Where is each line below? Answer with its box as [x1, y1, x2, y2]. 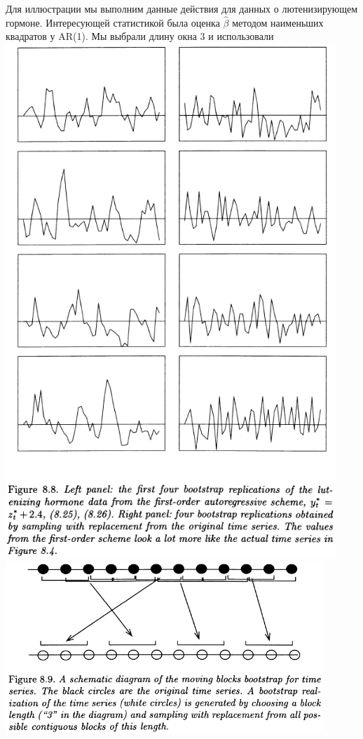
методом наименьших [232, 15, 324, 29]
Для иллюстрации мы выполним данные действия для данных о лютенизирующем [6, 1, 358, 15]
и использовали [208, 29, 274, 43]
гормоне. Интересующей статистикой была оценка [6, 15, 220, 29]
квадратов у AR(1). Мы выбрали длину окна [6, 29, 197, 43]
